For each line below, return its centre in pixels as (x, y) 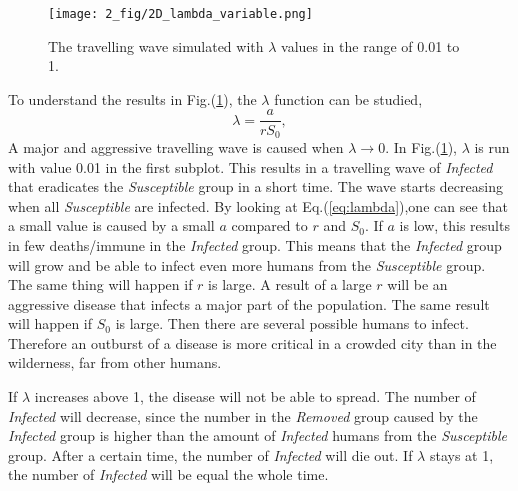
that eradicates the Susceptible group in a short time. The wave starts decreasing (255, 186)
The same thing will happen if (100, 284)
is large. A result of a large (290, 284)
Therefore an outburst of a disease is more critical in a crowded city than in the (252, 342)
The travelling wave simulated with (156, 45)
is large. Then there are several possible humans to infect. (292, 323)
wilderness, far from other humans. (115, 362)
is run (492, 146)
